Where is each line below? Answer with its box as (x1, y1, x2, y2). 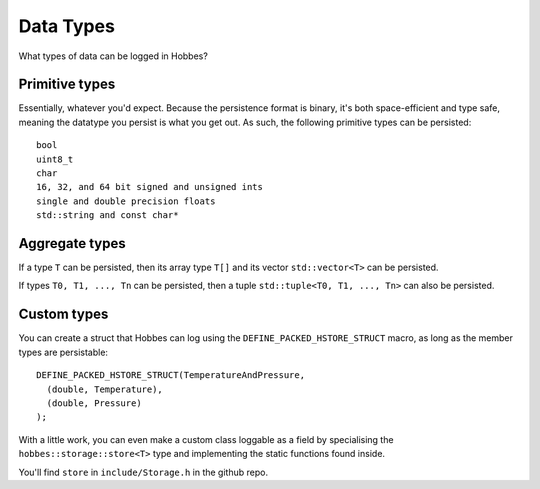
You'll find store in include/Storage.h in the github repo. (18, 466, 269, 478)
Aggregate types (18, 235, 127, 252)
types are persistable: (18, 346, 109, 358)
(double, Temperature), (46, 383, 164, 395)
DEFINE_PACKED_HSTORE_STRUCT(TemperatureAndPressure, (36, 370, 305, 381)
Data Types (18, 15, 115, 37)
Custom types (18, 306, 109, 323)
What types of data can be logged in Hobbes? (18, 50, 209, 62)
